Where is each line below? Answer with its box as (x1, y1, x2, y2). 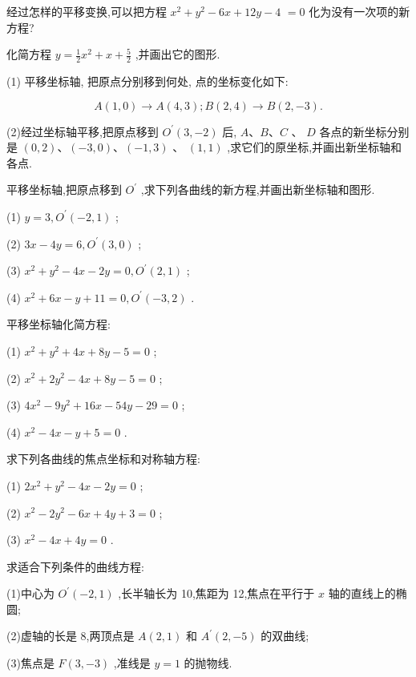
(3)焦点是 (6, 655, 55, 671)
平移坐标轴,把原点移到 (6, 181, 122, 198)
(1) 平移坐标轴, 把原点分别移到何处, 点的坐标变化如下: (6, 73, 289, 90)
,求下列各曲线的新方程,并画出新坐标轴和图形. (140, 181, 375, 198)
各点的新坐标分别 (319, 123, 410, 139)
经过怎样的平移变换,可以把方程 (6, 3, 167, 19)
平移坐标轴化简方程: (6, 316, 111, 332)
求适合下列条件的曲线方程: (6, 558, 144, 574)
